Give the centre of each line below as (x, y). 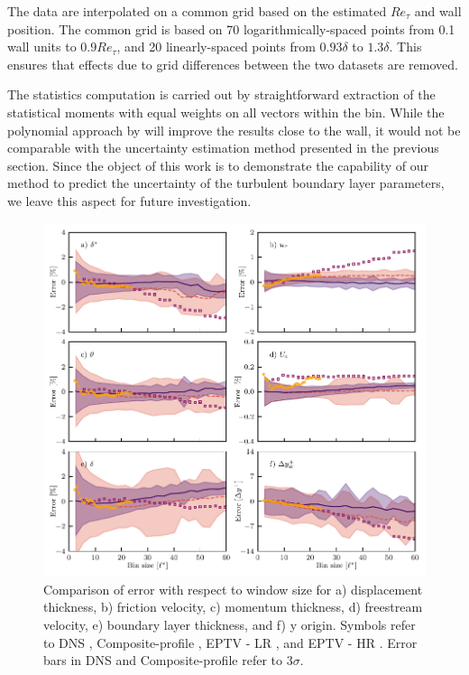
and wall (438, 11)
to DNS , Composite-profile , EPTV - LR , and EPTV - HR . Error (230, 642)
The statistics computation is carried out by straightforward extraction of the (221, 94)
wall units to (42, 47)
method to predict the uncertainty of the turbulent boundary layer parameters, (226, 183)
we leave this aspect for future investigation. (129, 200)
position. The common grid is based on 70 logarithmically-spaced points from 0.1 (231, 28)
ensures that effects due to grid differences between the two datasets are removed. (233, 64)
